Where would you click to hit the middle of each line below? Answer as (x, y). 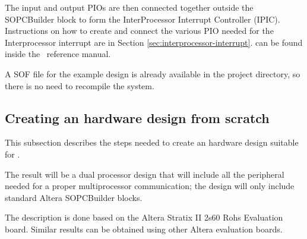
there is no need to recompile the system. (80, 85)
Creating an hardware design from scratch (137, 117)
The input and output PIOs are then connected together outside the (129, 7)
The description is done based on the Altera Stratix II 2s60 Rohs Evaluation (144, 217)
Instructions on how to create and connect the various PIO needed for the (139, 31)
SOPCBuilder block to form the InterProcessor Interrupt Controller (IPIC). (143, 19)
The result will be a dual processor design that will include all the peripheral (145, 174)
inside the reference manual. (58, 54)
